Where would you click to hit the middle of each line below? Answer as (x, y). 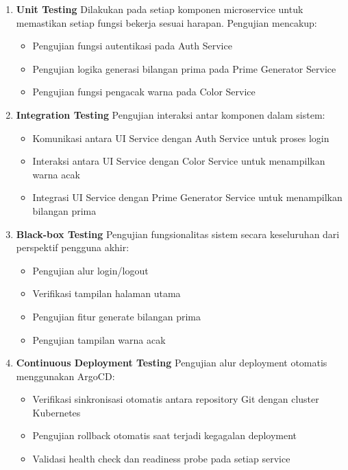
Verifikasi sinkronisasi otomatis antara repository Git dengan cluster (176, 399)
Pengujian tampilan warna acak (99, 339)
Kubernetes (57, 412)
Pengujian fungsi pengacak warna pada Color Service (144, 92)
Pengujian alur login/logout (90, 270)
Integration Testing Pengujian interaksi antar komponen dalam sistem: (171, 114)
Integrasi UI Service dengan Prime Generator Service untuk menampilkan (187, 197)
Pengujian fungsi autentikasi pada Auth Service (132, 46)
